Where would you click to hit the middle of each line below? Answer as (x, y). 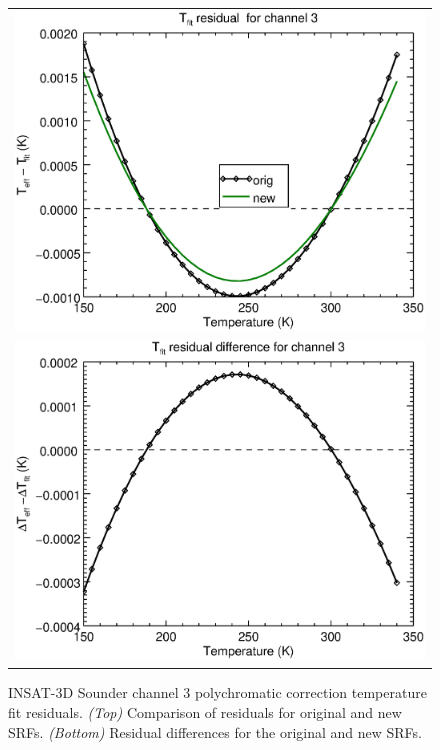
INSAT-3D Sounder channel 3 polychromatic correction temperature (217, 692)
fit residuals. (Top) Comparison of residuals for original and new (205, 711)
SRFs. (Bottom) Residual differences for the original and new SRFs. (215, 731)
